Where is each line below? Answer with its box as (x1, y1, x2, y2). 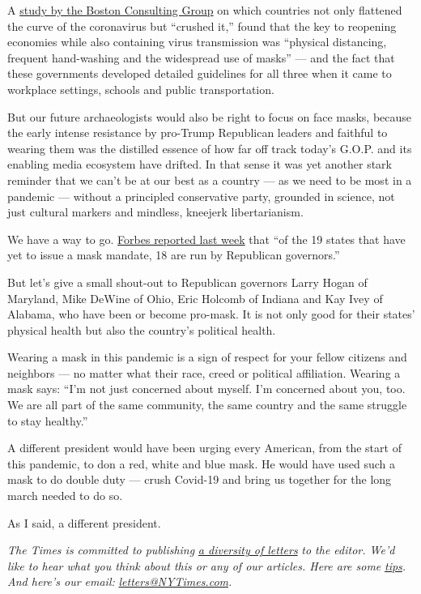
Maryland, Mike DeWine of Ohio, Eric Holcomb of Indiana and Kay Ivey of (7, 289, 383, 306)
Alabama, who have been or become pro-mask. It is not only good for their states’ (7, 306, 415, 323)
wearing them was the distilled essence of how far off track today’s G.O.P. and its (7, 139, 412, 156)
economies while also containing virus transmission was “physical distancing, (7, 33, 387, 50)
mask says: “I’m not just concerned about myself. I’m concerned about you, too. (7, 380, 406, 397)
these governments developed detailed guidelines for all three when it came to (7, 65, 392, 82)
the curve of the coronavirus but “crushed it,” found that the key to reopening (7, 17, 397, 34)
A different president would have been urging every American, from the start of (7, 439, 402, 456)
